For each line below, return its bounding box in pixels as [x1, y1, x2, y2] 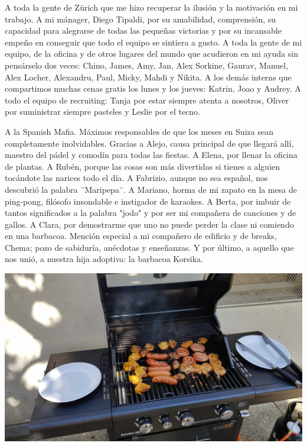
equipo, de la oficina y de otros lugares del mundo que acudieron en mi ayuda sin [5, 47, 298, 60]
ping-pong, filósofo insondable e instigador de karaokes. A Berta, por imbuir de [5, 195, 291, 207]
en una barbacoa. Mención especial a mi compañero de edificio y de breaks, [5, 230, 277, 242]
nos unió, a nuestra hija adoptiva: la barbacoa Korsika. [5, 253, 203, 265]
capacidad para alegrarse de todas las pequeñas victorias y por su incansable [5, 24, 282, 37]
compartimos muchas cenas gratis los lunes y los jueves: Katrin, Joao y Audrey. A [5, 82, 301, 95]
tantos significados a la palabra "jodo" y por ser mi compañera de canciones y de [5, 206, 296, 219]
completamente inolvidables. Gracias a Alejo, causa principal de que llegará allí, [5, 137, 294, 149]
